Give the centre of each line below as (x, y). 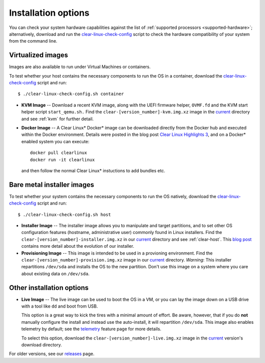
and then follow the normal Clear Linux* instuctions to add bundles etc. (93, 170)
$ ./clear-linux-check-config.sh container (71, 94)
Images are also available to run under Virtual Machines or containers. (80, 67)
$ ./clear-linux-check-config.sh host (65, 214)
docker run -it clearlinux (63, 160)
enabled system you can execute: (55, 141)
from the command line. (33, 41)
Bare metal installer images (52, 185)
